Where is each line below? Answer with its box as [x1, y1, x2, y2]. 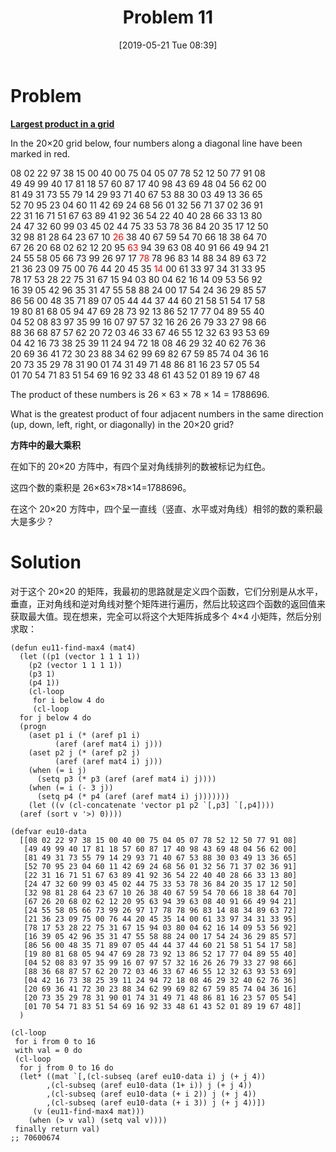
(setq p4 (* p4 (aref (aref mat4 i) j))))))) [36, 791, 230, 801]
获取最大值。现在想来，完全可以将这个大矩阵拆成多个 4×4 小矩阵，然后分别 [10, 610, 322, 622]
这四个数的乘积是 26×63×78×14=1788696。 [10, 481, 192, 493]
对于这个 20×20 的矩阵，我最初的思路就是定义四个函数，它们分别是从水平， [10, 585, 323, 597]
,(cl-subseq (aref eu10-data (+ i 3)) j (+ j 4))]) [46, 1097, 267, 1108]
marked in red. [10, 147, 71, 160]
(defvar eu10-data [10, 826, 87, 836]
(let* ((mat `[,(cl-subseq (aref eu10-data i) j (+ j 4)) [19, 1071, 267, 1081]
